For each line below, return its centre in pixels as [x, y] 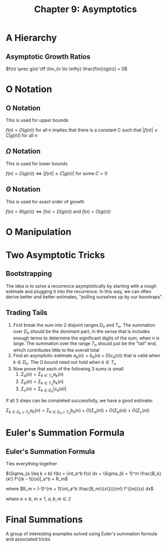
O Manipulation [38, 232]
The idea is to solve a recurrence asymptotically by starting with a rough [81, 286]
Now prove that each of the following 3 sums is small [68, 368]
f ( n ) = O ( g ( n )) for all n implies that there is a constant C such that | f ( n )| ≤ [82, 130]
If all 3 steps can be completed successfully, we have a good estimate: [79, 400]
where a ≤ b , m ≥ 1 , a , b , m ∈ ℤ [38, 499]
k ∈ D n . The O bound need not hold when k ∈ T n [65, 363]
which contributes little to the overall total [56, 350]
